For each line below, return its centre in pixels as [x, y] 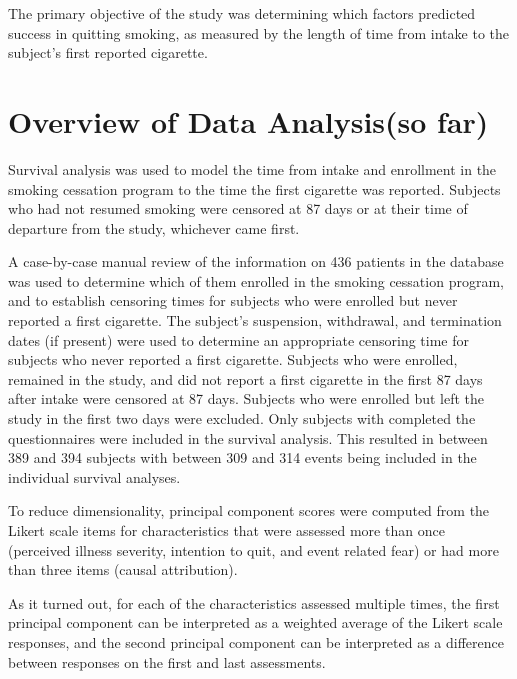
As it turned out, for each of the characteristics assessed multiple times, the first [254, 602]
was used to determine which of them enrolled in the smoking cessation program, [256, 280]
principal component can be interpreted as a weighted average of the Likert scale [255, 622]
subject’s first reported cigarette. [108, 52]
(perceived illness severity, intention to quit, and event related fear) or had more [253, 549]
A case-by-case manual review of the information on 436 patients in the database [256, 261]
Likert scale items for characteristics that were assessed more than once [226, 530]
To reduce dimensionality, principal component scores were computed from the [249, 510]
